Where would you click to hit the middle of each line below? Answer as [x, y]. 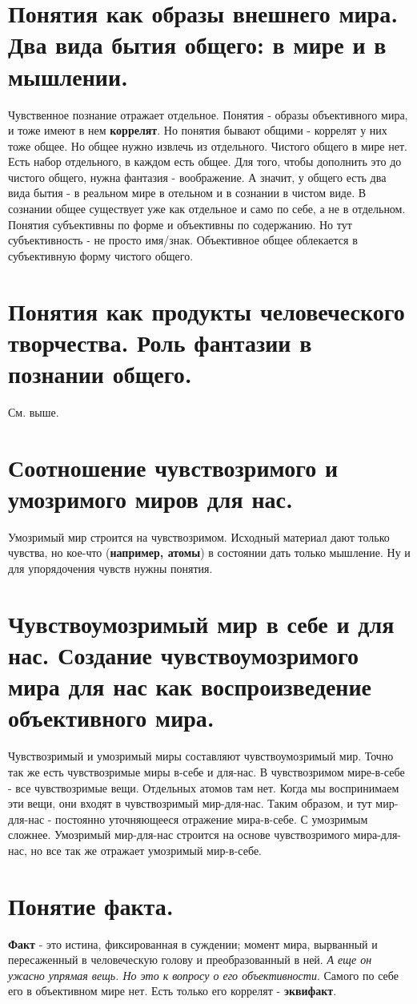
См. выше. [34, 411]
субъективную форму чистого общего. [101, 255]
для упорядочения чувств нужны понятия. [110, 569]
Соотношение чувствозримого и [173, 467]
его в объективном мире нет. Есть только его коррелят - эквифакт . [172, 991]
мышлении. [68, 76]
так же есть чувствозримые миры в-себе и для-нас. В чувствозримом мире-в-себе [206, 771]
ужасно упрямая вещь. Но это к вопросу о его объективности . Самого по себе [203, 975]
